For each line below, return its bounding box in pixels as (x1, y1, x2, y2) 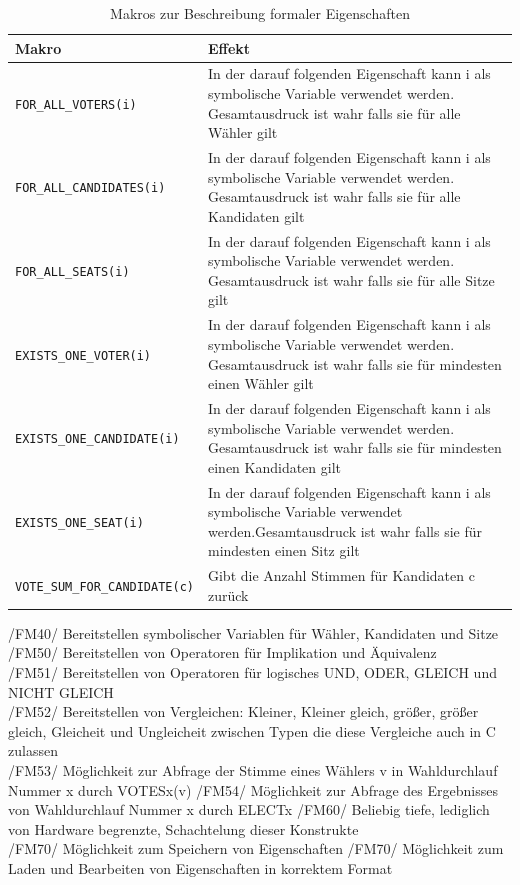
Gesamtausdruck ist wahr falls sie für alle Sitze (207, 269, 495, 290)
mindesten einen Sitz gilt (207, 540, 360, 561)
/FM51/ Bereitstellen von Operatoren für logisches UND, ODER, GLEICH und (8, 662, 497, 683)
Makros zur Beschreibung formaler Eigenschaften (110, 3, 410, 23)
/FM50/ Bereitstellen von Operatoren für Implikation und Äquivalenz (8, 642, 437, 663)
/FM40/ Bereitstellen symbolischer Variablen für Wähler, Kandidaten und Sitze (8, 622, 499, 643)
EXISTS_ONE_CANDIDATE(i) (15, 432, 180, 447)
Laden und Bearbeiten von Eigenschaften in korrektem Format (8, 858, 393, 878)
